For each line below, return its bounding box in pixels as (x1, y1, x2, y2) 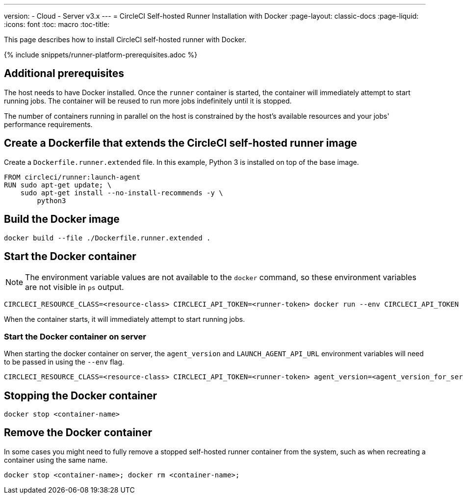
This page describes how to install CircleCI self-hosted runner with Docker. (4, 35, 247, 44)
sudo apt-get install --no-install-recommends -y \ (20, 188, 223, 197)
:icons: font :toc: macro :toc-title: (4, 20, 110, 28)
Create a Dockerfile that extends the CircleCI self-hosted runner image (4, 137, 357, 150)
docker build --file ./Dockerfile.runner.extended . (4, 234, 211, 242)
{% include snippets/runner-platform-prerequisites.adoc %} (4, 51, 198, 59)
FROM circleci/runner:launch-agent (4, 173, 141, 181)
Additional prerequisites (4, 67, 125, 80)
